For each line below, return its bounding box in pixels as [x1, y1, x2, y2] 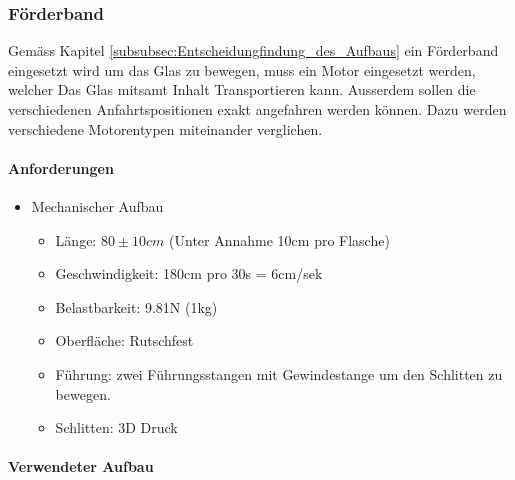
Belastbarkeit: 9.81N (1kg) [55, 296, 218, 317]
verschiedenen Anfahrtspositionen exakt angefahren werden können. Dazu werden [8, 99, 507, 119]
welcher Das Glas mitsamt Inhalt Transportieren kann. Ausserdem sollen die [8, 79, 476, 100]
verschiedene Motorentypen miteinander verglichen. [8, 118, 323, 139]
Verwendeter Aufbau [8, 456, 154, 477]
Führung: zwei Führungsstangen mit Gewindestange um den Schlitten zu [55, 363, 503, 384]
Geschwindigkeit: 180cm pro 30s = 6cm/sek [55, 263, 323, 284]
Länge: [55, 229, 97, 250]
